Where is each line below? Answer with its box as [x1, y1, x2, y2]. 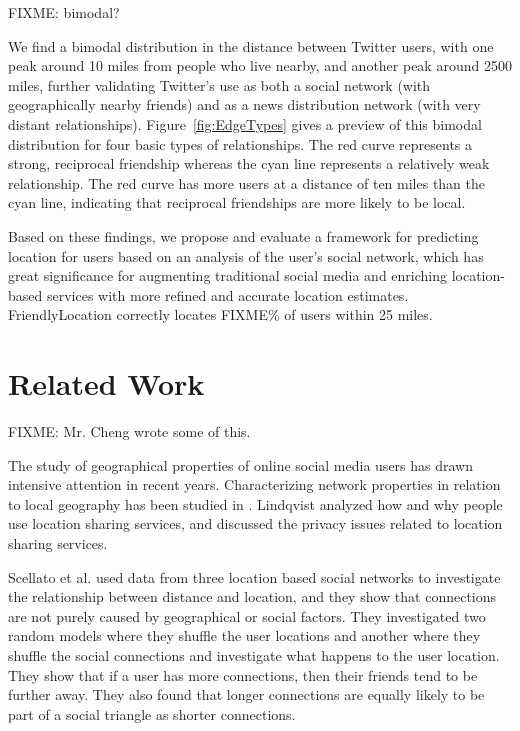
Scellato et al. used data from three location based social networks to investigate [8, 566, 501, 587]
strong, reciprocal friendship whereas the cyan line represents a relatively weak [8, 153, 490, 174]
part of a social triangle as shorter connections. [8, 703, 296, 724]
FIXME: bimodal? [8, 2, 120, 22]
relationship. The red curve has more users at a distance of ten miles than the [8, 172, 486, 193]
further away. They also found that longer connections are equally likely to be [8, 684, 485, 705]
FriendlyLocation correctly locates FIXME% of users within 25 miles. [8, 304, 433, 325]
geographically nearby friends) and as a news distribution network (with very [8, 94, 481, 115]
